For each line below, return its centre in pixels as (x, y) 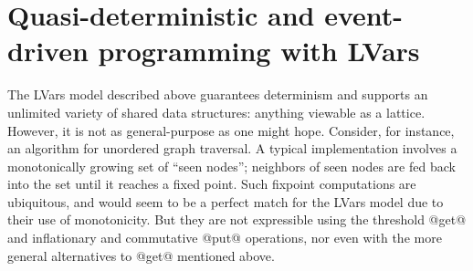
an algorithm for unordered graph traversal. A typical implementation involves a (232, 148)
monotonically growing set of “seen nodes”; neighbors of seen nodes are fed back (231, 166)
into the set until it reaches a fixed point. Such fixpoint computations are (212, 184)
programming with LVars (259, 51)
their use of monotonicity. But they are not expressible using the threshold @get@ (237, 219)
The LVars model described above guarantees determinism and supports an (218, 94)
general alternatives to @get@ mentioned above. (141, 255)
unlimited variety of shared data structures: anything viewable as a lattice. (216, 112)
